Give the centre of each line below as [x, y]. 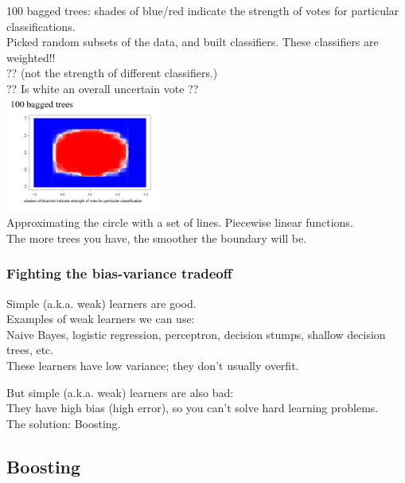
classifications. [41, 26]
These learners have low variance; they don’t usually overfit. [153, 365]
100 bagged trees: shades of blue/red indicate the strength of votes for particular [203, 10]
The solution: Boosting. [64, 423]
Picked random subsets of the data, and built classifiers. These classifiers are [193, 42]
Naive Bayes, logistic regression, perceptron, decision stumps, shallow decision [196, 334]
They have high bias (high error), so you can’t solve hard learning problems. [193, 408]
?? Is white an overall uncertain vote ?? [103, 88]
